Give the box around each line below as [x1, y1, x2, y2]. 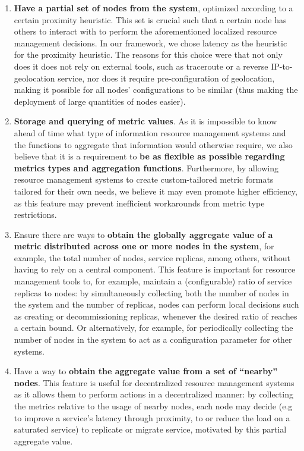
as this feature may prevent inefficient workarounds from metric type [14, 196, 265, 209]
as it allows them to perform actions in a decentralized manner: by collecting [14, 388, 293, 400]
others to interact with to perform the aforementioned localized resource [14, 25, 277, 37]
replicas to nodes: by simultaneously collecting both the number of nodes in [14, 286, 289, 299]
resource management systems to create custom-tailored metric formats [14, 173, 274, 186]
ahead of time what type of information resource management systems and [14, 126, 286, 139]
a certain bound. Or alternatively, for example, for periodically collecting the [14, 321, 293, 334]
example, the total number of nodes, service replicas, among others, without [14, 251, 290, 264]
